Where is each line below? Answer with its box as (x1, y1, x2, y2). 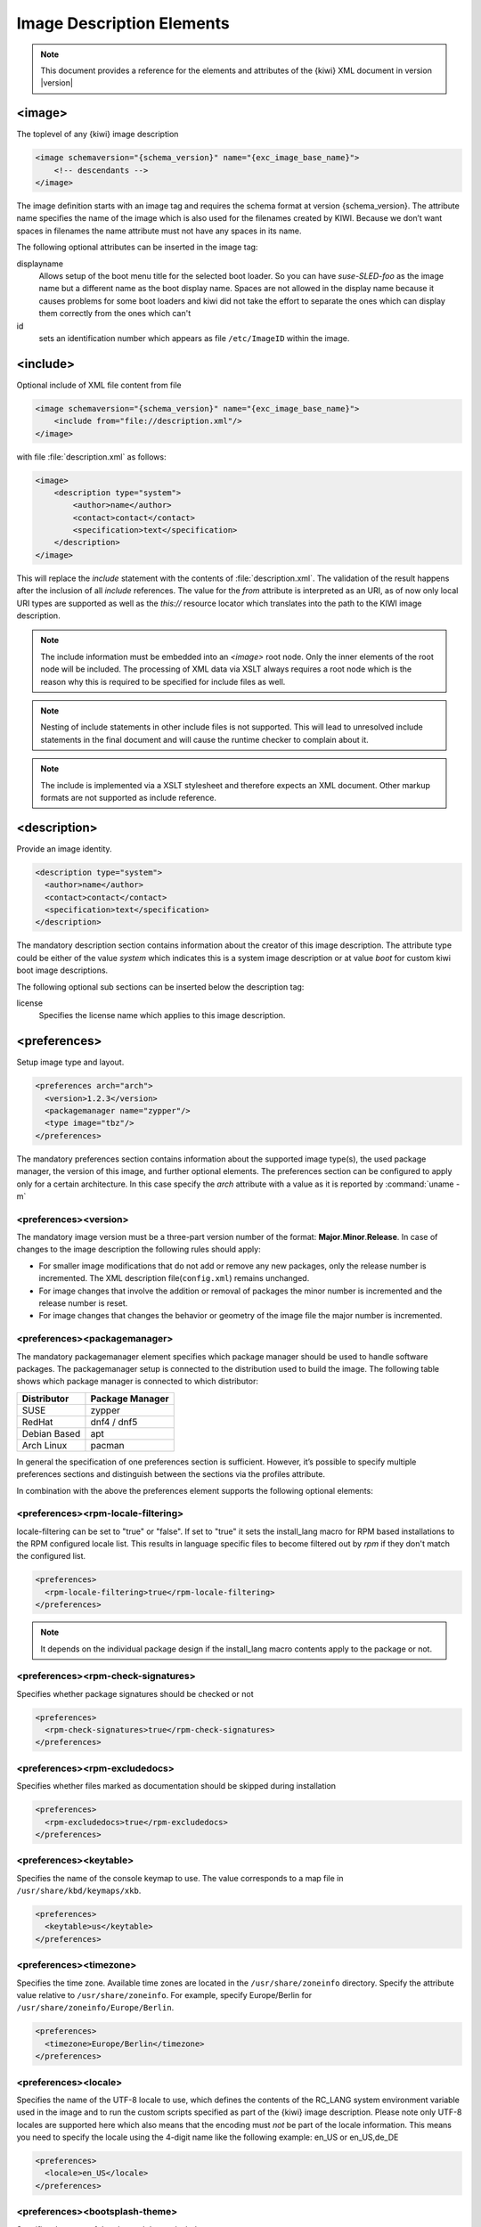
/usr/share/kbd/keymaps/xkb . (16, 1885, 142, 1897)
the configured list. (16, 1551, 86, 1562)
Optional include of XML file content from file (16, 379, 182, 390)
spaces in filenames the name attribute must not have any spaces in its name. (16, 225, 302, 236)
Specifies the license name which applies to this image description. (38, 1010, 286, 1021)
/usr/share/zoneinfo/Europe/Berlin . (16, 2003, 175, 2013)
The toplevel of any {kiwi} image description (16, 129, 179, 140)
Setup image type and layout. (16, 1056, 125, 1068)
